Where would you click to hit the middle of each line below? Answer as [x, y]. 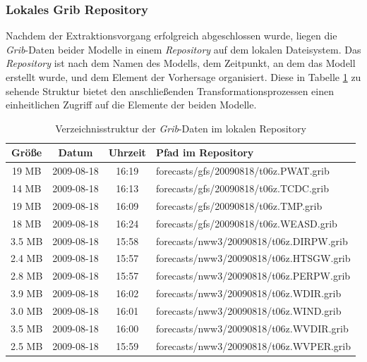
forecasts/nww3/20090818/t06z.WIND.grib [248, 310]
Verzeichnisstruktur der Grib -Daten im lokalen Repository [181, 128]
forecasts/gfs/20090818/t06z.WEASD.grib [246, 223]
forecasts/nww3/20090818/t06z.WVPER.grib [253, 345]
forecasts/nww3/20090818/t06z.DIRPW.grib [252, 241]
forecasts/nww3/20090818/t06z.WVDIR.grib [252, 328]
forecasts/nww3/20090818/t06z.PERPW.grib [253, 276]
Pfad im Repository [205, 152]
